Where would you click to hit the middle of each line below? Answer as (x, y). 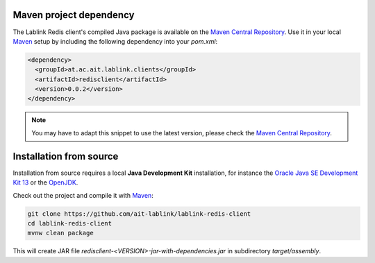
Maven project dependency (74, 15)
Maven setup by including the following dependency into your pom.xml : (115, 41)
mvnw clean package (60, 233)
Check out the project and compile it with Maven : (83, 195)
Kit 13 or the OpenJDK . (45, 183)
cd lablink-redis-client (70, 223)
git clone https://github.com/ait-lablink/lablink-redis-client (139, 214)
